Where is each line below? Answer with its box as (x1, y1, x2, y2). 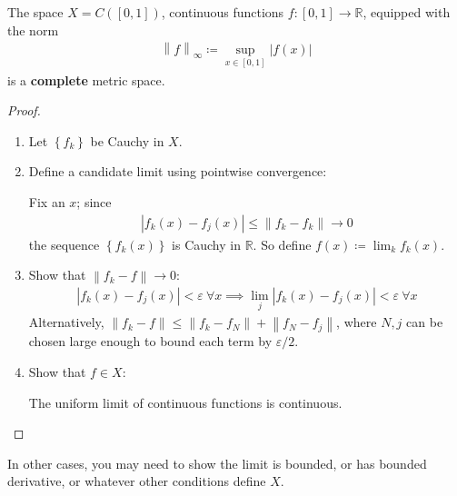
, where (336, 312, 377, 332)
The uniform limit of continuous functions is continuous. (28, 392, 343, 412)
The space (7, 3, 64, 21)
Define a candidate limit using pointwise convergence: (28, 162, 327, 181)
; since (76, 193, 112, 212)
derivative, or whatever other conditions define (7, 471, 266, 491)
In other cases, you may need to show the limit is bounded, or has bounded (7, 453, 427, 472)
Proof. (7, 101, 41, 120)
